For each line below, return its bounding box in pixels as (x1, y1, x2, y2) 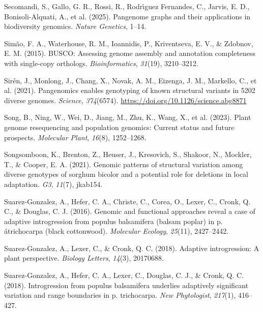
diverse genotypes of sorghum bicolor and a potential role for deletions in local (4, 169, 249, 179)
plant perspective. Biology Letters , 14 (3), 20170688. (4, 253, 164, 263)
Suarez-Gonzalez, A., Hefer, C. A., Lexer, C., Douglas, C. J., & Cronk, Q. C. (4, 270, 244, 280)
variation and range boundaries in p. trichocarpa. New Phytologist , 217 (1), (4, 290, 236, 300)
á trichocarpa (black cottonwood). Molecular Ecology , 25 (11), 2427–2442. (4, 226, 229, 236)
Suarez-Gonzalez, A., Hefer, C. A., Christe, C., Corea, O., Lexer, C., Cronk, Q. (4, 196, 251, 206)
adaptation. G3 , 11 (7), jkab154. (4, 178, 103, 189)
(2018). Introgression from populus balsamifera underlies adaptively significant (4, 279, 249, 290)
